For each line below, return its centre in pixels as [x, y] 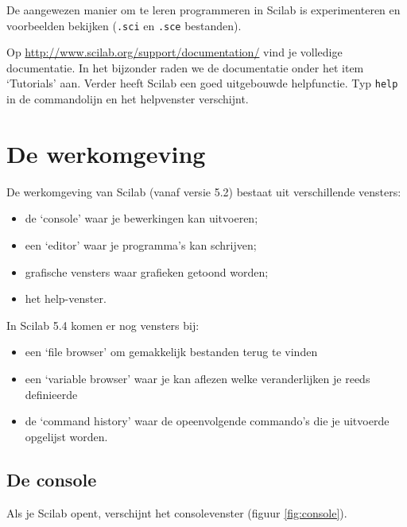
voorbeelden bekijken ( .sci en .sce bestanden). [124, 25]
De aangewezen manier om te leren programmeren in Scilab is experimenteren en [203, 10]
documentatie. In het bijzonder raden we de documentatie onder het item [185, 67]
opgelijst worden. [66, 436]
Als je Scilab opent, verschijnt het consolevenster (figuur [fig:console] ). [177, 512]
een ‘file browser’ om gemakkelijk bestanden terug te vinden [171, 352]
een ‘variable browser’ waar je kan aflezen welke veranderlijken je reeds [198, 378]
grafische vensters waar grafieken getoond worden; [147, 271]
